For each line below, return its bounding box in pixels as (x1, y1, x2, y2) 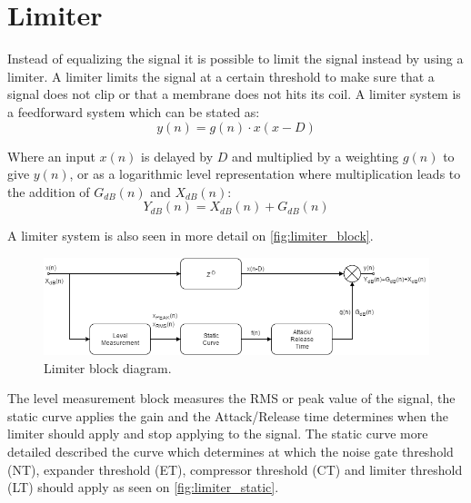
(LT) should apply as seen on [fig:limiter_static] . (7, 478, 279, 497)
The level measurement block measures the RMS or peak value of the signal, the (7, 389, 456, 408)
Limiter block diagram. (44, 358, 172, 377)
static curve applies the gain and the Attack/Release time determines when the (7, 406, 449, 425)
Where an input (7, 146, 95, 165)
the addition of (7, 182, 90, 201)
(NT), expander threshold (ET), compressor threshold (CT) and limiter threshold (7, 459, 463, 478)
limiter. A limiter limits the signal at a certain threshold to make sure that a (7, 66, 435, 85)
